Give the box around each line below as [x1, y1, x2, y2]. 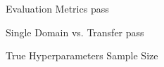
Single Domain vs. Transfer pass [6, 24, 144, 39]
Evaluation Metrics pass [6, 1, 109, 15]
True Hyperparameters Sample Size [6, 48, 158, 63]
